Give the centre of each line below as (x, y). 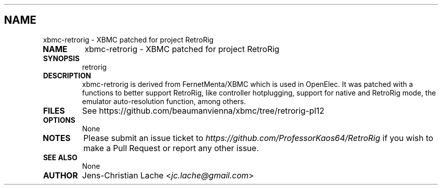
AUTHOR (61, 175)
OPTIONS (59, 120)
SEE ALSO (60, 157)
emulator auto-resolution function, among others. (164, 101)
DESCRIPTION (67, 75)
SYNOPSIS (61, 58)
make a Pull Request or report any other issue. (171, 148)
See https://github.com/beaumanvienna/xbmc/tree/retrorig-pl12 (203, 110)
